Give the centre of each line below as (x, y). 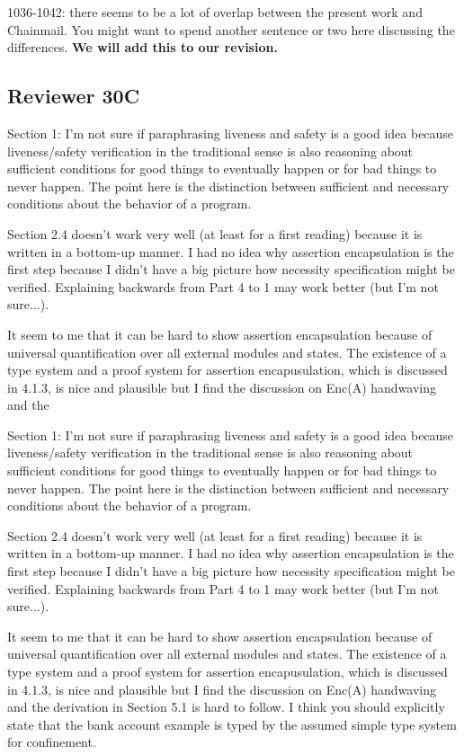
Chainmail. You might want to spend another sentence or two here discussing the (231, 29)
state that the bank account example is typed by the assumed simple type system (232, 724)
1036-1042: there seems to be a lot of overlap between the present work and (215, 12)
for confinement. (52, 742)
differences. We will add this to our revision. (143, 47)
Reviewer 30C (74, 96)
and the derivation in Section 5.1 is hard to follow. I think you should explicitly (226, 707)
